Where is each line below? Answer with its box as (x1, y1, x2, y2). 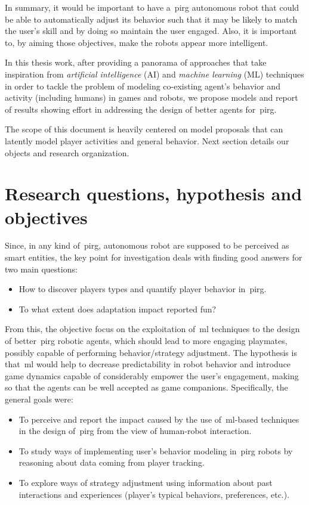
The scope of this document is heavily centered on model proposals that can (5, 123, 283, 135)
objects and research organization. (5, 146, 129, 159)
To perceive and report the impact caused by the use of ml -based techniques (18, 413, 299, 425)
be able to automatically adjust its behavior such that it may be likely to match (5, 13, 298, 25)
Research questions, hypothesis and (5, 181, 302, 206)
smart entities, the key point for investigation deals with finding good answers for (5, 251, 302, 264)
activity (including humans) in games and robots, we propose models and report (5, 91, 298, 104)
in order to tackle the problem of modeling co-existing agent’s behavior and (5, 79, 280, 92)
